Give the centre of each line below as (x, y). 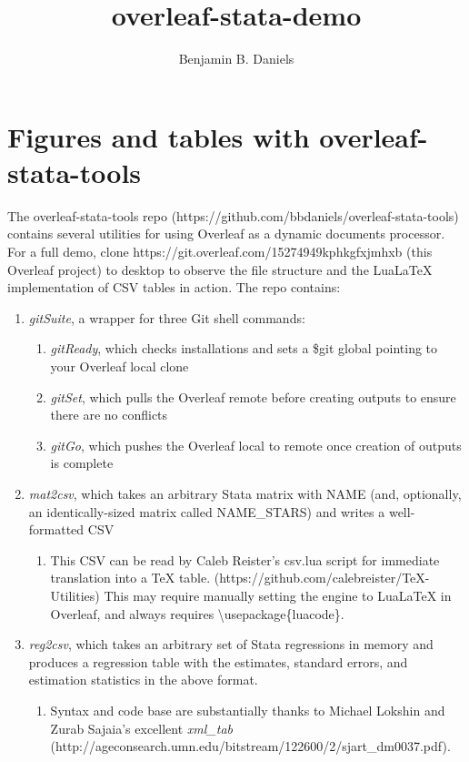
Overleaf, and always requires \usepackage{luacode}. (197, 613)
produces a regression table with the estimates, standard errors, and (218, 661)
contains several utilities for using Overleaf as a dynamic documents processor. (226, 234)
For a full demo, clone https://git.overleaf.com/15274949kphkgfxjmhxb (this (220, 252)
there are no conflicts (109, 415)
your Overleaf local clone (120, 366)
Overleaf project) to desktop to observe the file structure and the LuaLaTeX (220, 269)
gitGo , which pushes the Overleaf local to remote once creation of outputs (256, 445)
